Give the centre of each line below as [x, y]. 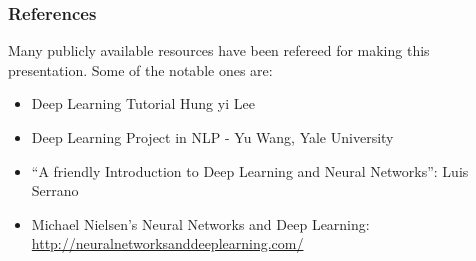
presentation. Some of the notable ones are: [140, 69]
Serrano [55, 190]
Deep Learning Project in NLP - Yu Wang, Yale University [212, 137]
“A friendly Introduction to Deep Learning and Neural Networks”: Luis [250, 170]
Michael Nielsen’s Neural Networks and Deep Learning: [200, 223]
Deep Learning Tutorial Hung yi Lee [143, 103]
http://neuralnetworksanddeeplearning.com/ [167, 243]
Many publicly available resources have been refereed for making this [219, 50]
